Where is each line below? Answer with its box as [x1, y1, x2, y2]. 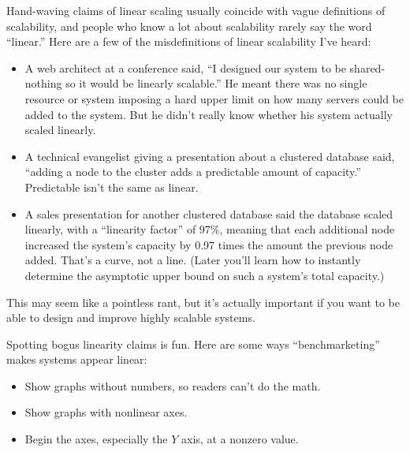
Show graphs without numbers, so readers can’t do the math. [24, 377, 321, 394]
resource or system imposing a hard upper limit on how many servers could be [24, 90, 404, 106]
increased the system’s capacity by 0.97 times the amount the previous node [24, 236, 393, 252]
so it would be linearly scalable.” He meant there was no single [65, 75, 367, 92]
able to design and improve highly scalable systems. [6, 309, 255, 326]
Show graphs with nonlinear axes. [24, 404, 188, 420]
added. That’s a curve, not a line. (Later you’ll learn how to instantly [24, 252, 361, 268]
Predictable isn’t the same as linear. [24, 178, 199, 195]
